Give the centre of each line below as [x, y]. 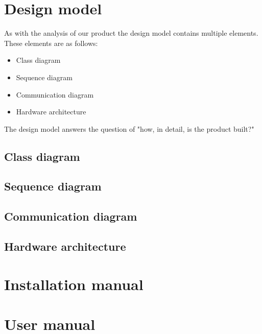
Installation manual [74, 284]
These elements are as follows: [51, 43]
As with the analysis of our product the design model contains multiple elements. [131, 33]
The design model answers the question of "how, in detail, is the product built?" [129, 128]
